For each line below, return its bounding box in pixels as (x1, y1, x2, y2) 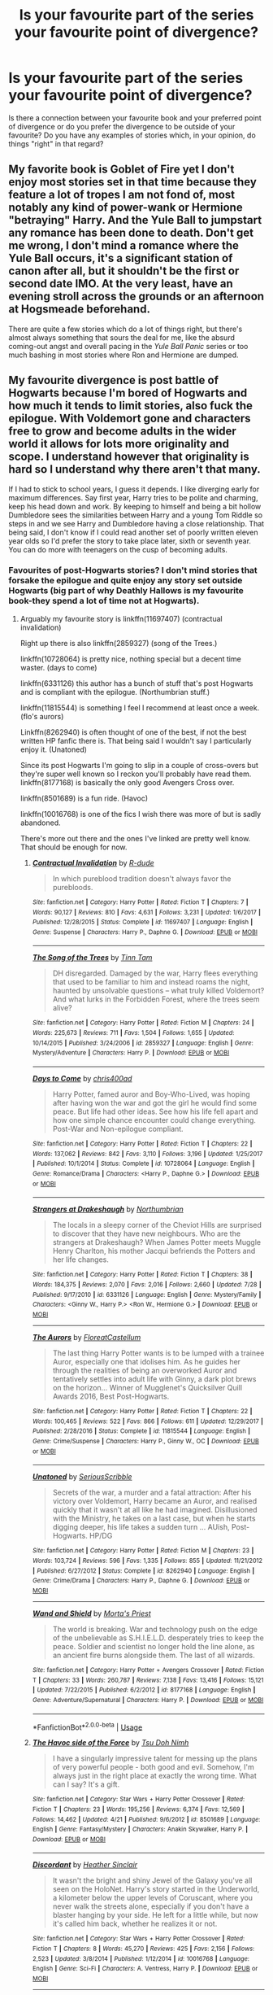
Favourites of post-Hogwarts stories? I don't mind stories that (8, 565, 258, 576)
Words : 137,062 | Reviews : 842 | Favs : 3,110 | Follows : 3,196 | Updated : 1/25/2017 (32, 1150, 263, 1158)
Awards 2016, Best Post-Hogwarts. (52, 1391, 170, 1401)
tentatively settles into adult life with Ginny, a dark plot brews (52, 1374, 257, 1384)
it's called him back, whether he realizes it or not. (52, 1919, 218, 1929)
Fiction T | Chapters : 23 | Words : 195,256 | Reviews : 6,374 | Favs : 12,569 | (32, 1805, 245, 1814)
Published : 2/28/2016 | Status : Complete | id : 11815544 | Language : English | (32, 1427, 250, 1435)
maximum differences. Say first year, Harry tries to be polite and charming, (8, 492, 258, 502)
